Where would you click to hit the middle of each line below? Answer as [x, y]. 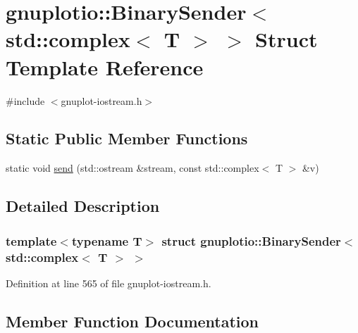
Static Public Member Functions [127, 138]
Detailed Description [83, 206]
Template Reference [105, 67]
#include [25, 100]
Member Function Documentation [132, 321]
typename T [107, 240]
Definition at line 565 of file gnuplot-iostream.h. [109, 283]
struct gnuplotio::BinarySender [251, 240]
